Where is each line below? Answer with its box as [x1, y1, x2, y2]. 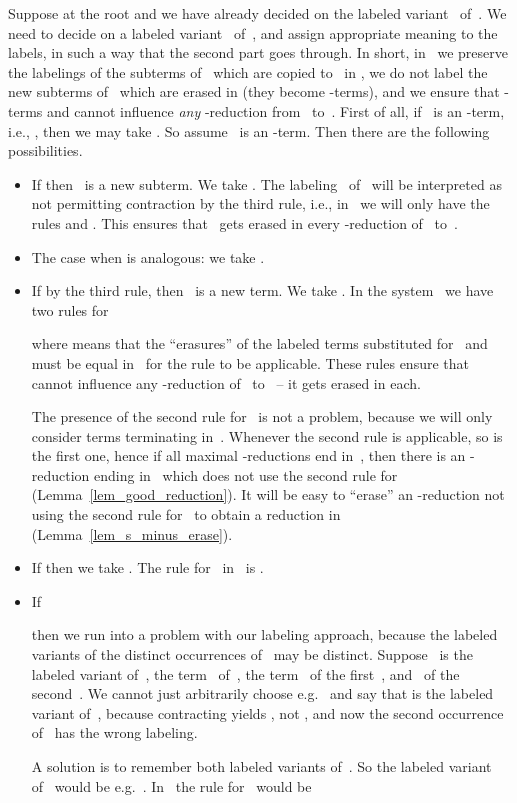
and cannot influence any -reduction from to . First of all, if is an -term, [46, 100, 505, 121]
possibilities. [8, 140, 83, 161]
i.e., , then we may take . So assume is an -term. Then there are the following [8, 120, 490, 141]
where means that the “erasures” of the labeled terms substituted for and [31, 333, 488, 354]
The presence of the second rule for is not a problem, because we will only [31, 406, 493, 427]
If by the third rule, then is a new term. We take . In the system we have [31, 280, 494, 301]
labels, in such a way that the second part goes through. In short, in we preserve [8, 42, 508, 63]
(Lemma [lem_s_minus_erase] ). [31, 523, 233, 544]
